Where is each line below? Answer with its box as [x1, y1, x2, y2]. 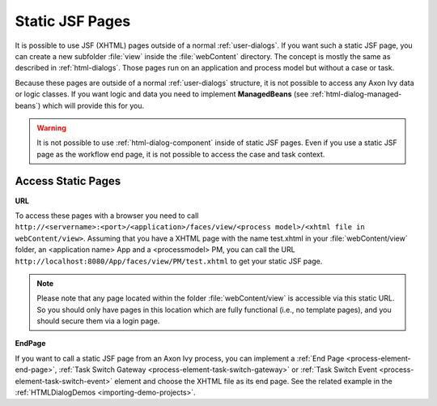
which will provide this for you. [41, 100, 145, 110]
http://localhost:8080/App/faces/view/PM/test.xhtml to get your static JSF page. [15, 256, 323, 266]
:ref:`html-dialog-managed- [310, 89, 402, 99]
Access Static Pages [15, 174, 121, 188]
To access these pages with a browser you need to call [15, 211, 199, 220]
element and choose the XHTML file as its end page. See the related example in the [114, 376, 392, 386]
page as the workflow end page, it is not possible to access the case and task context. [36, 149, 325, 159]
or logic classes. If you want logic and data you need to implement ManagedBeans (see [15, 89, 309, 99]
